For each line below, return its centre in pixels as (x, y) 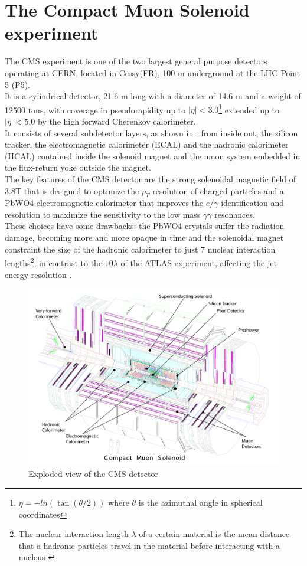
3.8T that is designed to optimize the (72, 190)
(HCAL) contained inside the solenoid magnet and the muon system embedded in (153, 156)
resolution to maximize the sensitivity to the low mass (103, 214)
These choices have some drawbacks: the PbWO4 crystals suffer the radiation (145, 226)
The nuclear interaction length (74, 534)
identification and (253, 203)
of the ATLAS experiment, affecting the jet (199, 262)
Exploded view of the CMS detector (93, 474)
